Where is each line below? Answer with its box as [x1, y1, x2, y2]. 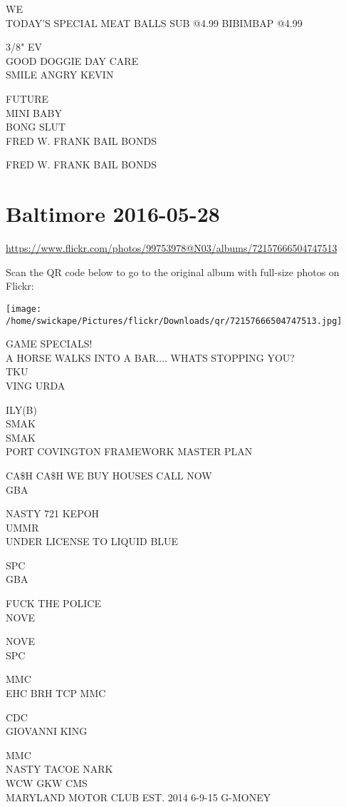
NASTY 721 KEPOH [6, 506, 100, 521]
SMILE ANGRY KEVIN [6, 67, 114, 82]
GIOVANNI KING [6, 724, 88, 739]
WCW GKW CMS [6, 776, 88, 790]
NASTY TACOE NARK [6, 761, 113, 776]
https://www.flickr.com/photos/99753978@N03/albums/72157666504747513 [6, 240, 337, 255]
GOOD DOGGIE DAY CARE [6, 53, 139, 68]
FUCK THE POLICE [6, 596, 101, 611]
